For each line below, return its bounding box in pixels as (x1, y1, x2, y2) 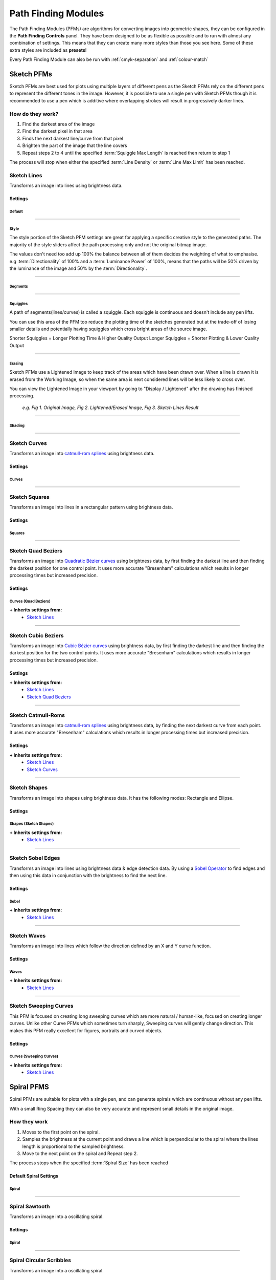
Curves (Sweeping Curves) (9, 1054, 59, 1059)
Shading (9, 423, 25, 428)
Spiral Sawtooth (9, 1203, 50, 1210)
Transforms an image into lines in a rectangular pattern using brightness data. (9, 504, 173, 510)
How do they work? (9, 110, 59, 117)
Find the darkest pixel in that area (22, 128, 93, 134)
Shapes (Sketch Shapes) (9, 821, 54, 826)
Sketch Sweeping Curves (9, 1002, 74, 1010)
